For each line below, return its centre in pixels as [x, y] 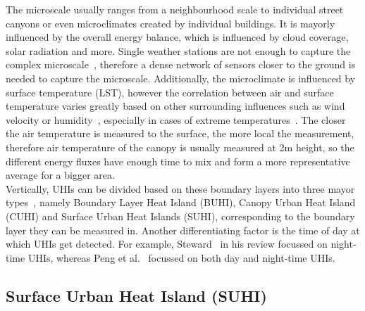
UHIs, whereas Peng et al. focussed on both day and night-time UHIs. [181, 257]
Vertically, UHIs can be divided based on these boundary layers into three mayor [180, 188]
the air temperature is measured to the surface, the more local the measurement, [180, 133]
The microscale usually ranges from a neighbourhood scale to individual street [175, 9]
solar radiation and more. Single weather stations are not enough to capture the [178, 50]
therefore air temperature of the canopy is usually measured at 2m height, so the [180, 147]
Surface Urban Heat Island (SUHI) [136, 295]
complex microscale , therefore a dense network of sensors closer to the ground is [181, 64]
